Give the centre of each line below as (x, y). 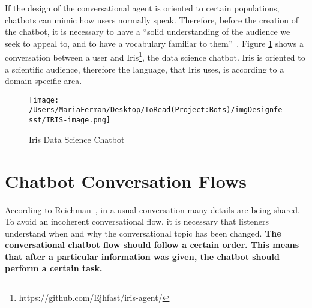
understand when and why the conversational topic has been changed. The (143, 233)
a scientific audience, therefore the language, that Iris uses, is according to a (145, 69)
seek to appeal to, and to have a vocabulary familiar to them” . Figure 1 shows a (154, 43)
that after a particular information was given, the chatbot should (142, 256)
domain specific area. (43, 81)
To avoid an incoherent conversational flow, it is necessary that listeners (137, 221)
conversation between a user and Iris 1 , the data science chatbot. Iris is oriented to (155, 56)
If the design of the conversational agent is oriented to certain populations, (142, 8)
